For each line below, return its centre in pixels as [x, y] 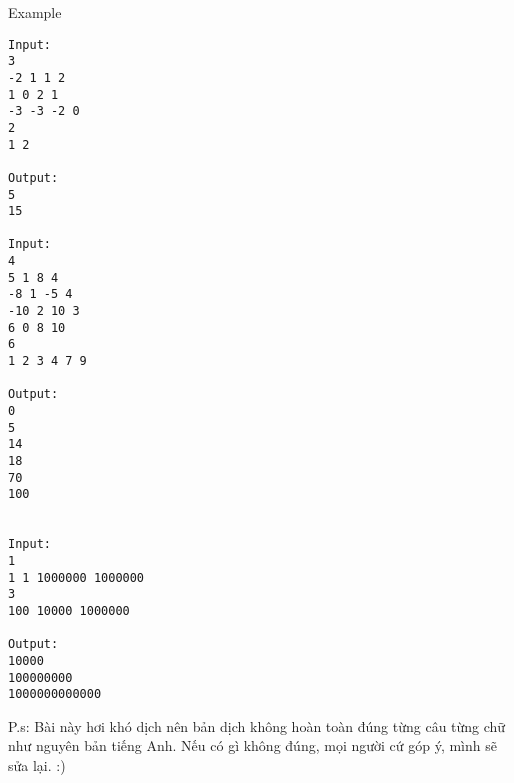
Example [35, 12]
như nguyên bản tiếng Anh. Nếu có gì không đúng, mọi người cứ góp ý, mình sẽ [252, 745]
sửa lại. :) [37, 765]
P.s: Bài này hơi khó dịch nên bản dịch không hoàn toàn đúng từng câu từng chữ [257, 725]
